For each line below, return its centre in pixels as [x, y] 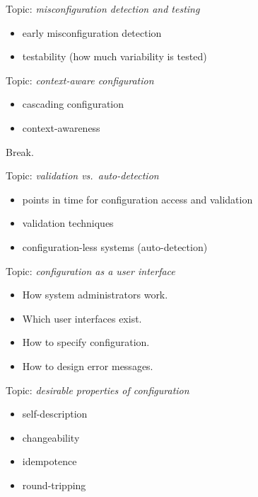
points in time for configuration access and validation [137, 199]
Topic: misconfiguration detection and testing [103, 9]
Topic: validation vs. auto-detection [82, 175]
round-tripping [54, 485]
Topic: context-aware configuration [80, 80]
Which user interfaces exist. [82, 318]
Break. [20, 151]
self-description [55, 414]
